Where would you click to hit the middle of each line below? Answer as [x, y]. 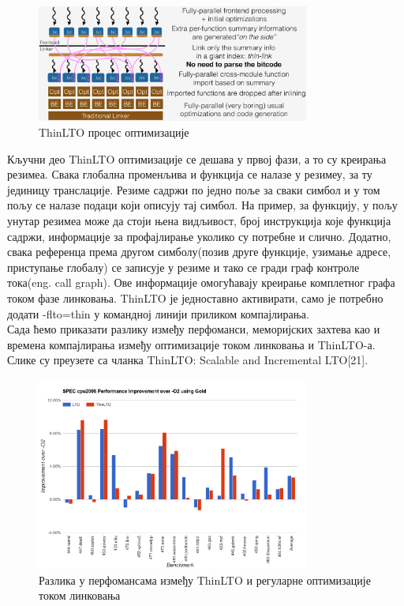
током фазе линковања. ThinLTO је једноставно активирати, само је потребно [195, 297]
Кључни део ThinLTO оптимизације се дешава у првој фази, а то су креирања [197, 158]
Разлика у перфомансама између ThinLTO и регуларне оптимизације [205, 580]
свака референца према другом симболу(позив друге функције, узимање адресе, [199, 252]
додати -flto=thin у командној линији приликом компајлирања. [158, 313]
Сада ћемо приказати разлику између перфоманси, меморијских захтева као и [194, 329]
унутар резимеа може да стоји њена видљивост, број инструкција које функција [199, 220]
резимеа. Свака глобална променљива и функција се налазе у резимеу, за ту [190, 174]
